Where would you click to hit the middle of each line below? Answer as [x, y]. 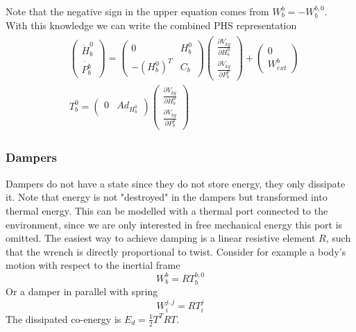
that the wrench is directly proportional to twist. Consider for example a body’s [176, 251]
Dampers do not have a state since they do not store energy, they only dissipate [176, 183]
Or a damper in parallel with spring [82, 291]
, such [338, 238]
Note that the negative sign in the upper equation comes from [137, 11]
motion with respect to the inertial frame [93, 265]
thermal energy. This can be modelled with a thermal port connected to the [167, 210]
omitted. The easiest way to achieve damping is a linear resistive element [161, 238]
